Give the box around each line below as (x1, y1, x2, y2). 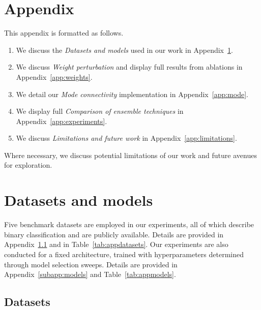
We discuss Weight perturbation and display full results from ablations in (16, 61, 243, 72)
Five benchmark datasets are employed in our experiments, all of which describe (4, 219, 254, 230)
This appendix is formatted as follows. (4, 27, 124, 38)
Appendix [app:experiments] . (16, 115, 107, 126)
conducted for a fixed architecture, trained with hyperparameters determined (4, 249, 244, 259)
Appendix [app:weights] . (16, 71, 93, 82)
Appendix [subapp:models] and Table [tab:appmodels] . (4, 269, 176, 280)
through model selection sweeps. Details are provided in (4, 259, 178, 269)
